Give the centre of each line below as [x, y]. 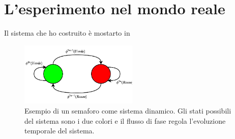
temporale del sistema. [60, 131]
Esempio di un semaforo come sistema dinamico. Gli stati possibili [128, 110]
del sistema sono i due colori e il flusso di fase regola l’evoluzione [125, 120]
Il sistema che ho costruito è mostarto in [67, 33]
